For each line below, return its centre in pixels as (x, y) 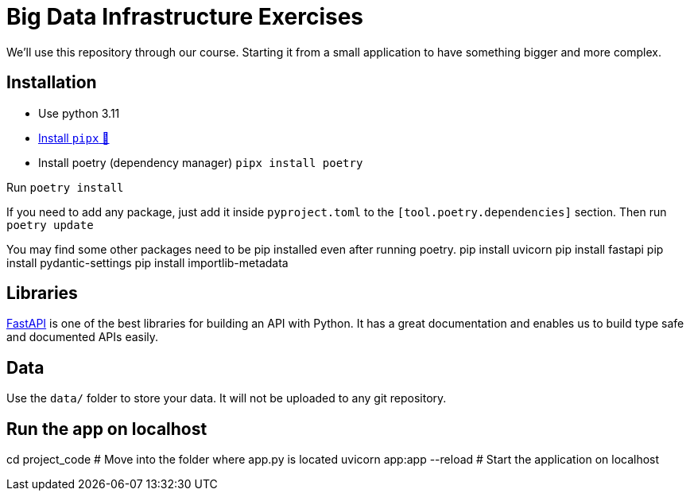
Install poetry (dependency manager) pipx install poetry (201, 162)
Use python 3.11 (79, 113)
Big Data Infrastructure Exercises (185, 17)
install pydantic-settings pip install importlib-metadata (147, 262)
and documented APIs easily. (83, 337)
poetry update (50, 225)
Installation (52, 83)
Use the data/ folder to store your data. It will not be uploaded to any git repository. (227, 398)
